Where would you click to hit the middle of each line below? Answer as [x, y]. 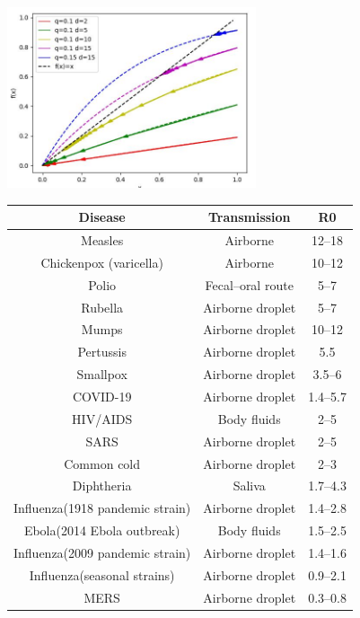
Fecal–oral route [249, 284]
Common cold [102, 463]
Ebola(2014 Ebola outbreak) [102, 530]
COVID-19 [102, 396]
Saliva [249, 486]
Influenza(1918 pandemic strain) [102, 508]
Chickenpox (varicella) [102, 262]
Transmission [249, 217]
